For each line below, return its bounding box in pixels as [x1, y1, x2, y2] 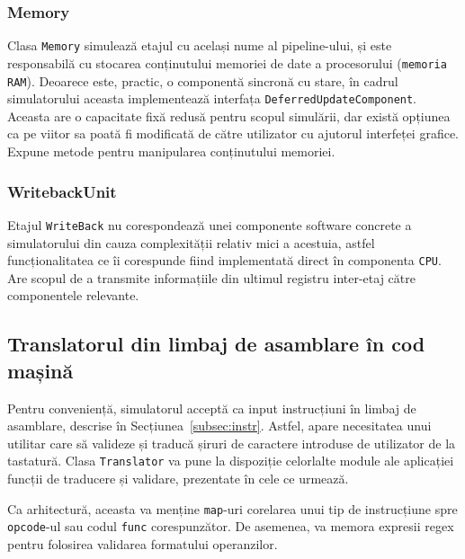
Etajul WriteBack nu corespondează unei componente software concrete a [7, 215, 412, 234]
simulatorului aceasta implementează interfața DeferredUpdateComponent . [7, 89, 417, 108]
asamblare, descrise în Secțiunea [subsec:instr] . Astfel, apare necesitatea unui [7, 416, 432, 435]
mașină [7, 356, 74, 384]
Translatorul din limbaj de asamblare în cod [7, 330, 425, 358]
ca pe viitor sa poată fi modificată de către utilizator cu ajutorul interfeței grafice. [7, 124, 459, 143]
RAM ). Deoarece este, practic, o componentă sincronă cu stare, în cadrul [7, 71, 398, 90]
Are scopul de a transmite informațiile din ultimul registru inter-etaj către [7, 268, 416, 287]
